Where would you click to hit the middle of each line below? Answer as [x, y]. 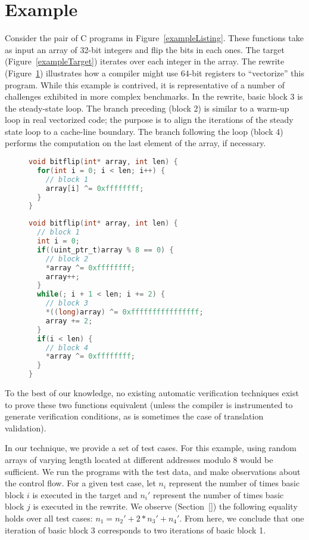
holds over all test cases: [49, 518]
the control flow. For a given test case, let [80, 483]
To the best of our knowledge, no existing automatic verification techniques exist [152, 393]
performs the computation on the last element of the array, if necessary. [135, 143]
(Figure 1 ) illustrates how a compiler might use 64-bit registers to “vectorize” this [154, 72]
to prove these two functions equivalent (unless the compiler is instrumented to [149, 404]
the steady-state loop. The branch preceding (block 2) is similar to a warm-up [147, 108]
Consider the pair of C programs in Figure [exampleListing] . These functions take [154, 38]
